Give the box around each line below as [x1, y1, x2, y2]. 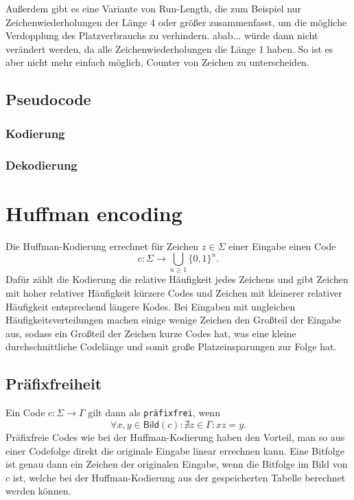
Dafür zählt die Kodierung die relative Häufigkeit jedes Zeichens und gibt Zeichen [5, 272, 349, 286]
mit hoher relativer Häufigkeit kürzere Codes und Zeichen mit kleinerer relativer [5, 286, 342, 300]
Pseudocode [5, 89, 91, 110]
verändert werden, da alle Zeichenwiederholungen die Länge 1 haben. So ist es [5, 41, 333, 56]
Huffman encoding [5, 198, 182, 227]
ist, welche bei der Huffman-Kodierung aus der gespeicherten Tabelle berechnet [12, 470, 346, 484]
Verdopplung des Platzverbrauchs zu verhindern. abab [5, 28, 233, 43]
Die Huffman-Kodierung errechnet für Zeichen [5, 238, 199, 253]
